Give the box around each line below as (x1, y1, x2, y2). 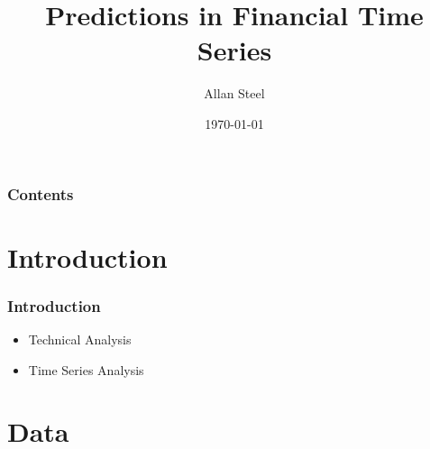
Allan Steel (204, 84, 265, 103)
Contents (7, 182, 74, 205)
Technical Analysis (28, 330, 132, 349)
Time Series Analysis (28, 360, 144, 379)
